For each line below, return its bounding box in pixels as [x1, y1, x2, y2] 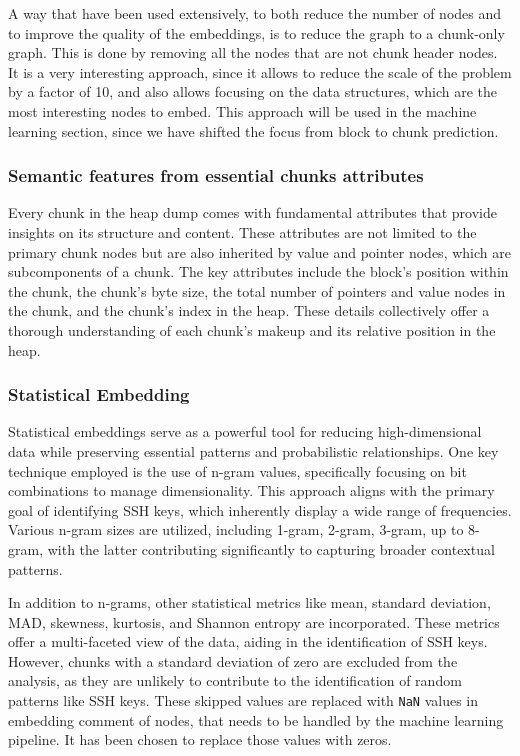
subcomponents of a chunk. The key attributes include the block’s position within [8, 261, 509, 282]
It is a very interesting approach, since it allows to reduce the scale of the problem [8, 61, 512, 82]
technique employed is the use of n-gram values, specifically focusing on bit [8, 460, 467, 481]
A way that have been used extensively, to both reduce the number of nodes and [8, 3, 502, 23]
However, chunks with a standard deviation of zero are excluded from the [8, 650, 458, 671]
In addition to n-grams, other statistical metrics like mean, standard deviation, [8, 592, 491, 613]
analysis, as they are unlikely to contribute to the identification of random [8, 670, 462, 691]
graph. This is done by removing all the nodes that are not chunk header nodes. [8, 42, 498, 63]
